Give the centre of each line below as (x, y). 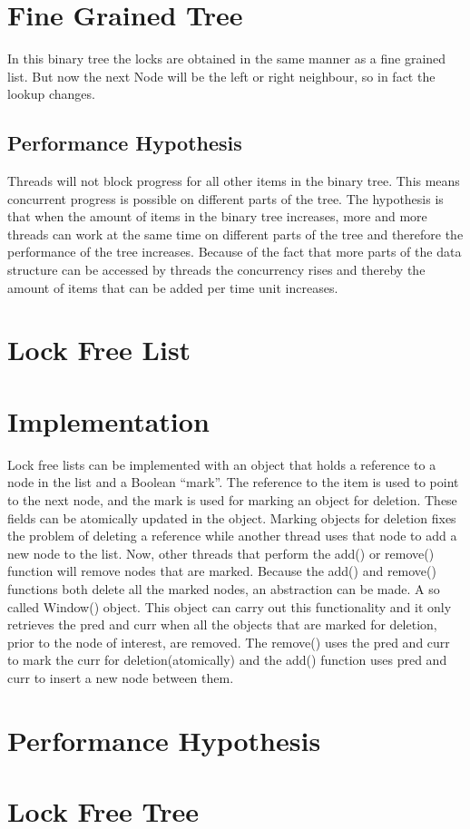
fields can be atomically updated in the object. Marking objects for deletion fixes (232, 517)
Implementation (108, 420)
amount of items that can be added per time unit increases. (173, 287)
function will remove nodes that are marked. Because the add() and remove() (222, 571)
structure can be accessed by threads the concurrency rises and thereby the (216, 270)
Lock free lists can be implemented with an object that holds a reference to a (222, 464)
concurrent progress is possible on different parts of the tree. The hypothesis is (225, 198)
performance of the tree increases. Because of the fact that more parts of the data (235, 252)
